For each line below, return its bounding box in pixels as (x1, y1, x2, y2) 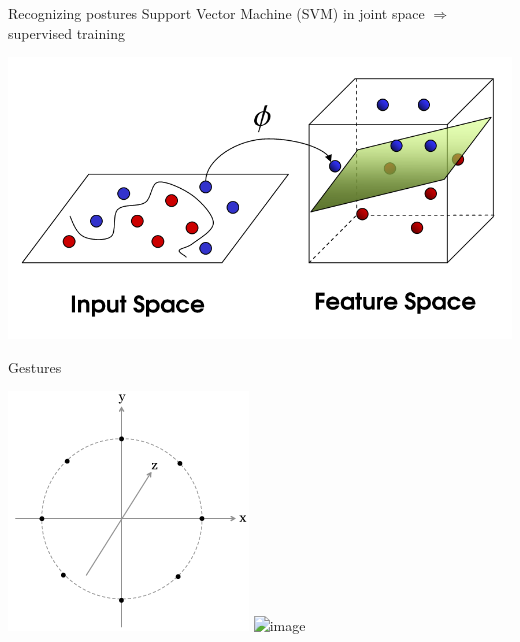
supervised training (8, 22, 125, 43)
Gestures (8, 356, 62, 377)
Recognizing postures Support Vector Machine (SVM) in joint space (8, 3, 425, 23)
